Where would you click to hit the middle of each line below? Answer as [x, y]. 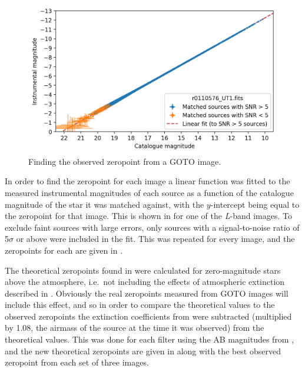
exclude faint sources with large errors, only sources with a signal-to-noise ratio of [152, 227]
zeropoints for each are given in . [64, 250]
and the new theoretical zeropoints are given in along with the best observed [143, 351]
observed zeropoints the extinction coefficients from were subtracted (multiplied [148, 316]
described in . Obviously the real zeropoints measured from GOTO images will [147, 293]
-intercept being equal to [255, 204]
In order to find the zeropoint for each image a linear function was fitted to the [147, 181]
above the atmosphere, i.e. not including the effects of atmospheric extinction [145, 282]
